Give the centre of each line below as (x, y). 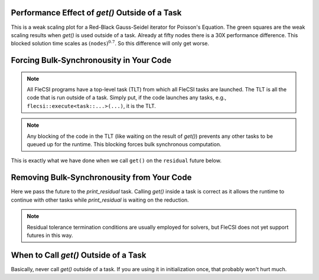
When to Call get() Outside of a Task (79, 255)
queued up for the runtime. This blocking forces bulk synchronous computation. (124, 144)
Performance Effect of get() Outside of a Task (96, 13)
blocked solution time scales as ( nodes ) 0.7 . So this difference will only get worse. (110, 43)
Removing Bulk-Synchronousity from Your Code (101, 178)
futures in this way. (50, 235)
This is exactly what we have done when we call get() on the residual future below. (116, 161)
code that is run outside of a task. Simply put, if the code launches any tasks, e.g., (127, 98)
